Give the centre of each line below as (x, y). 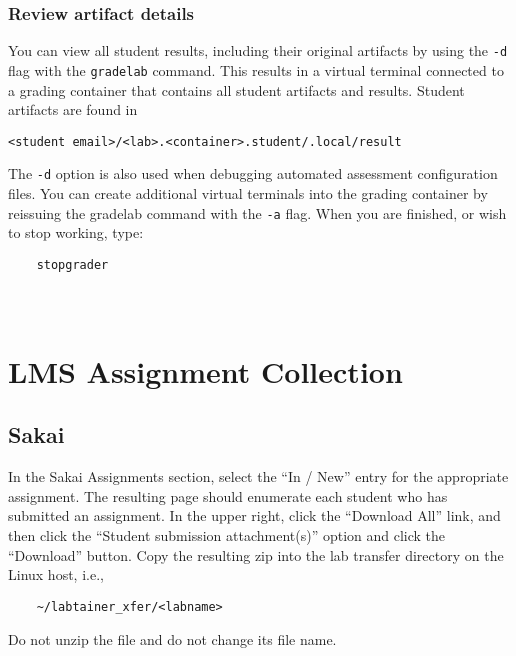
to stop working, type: (76, 232)
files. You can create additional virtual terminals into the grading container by (248, 193)
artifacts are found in (73, 109)
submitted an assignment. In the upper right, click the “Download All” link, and (254, 515)
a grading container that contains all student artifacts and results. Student (236, 89)
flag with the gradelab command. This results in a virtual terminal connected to (256, 69)
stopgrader (72, 264)
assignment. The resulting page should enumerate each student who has (228, 495)
